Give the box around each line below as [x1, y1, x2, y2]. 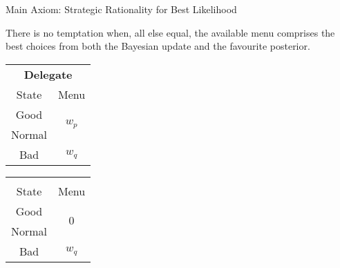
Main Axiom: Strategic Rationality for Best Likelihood [6, 2, 237, 16]
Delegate [23, 66, 73, 82]
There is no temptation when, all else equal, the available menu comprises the [6, 25, 335, 39]
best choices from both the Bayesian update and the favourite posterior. [6, 39, 310, 53]
